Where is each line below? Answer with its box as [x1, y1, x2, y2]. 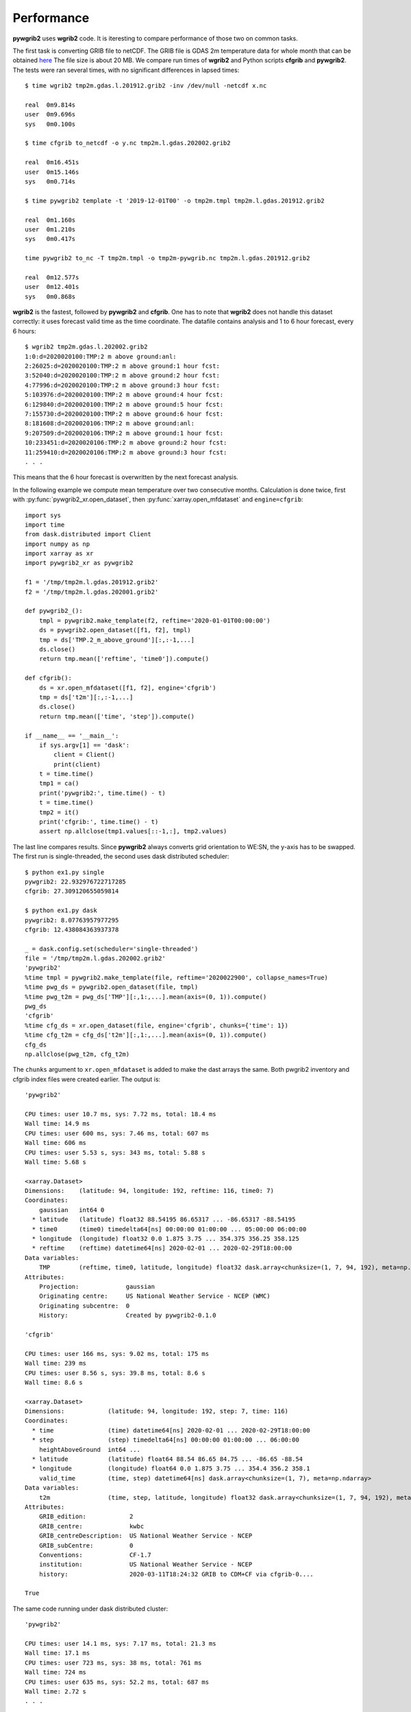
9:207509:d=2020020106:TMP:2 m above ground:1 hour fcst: [25, 429, 224, 437]
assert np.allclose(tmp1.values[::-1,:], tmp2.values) [38, 827, 227, 835]
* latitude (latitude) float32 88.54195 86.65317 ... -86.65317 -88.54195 [32, 1216, 296, 1224]
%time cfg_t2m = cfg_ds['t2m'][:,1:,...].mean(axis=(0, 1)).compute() [25, 1031, 267, 1039]
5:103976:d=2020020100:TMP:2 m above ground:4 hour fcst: [25, 391, 224, 399]
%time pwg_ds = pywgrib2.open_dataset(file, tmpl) [25, 983, 199, 991]
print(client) [53, 760, 101, 768]
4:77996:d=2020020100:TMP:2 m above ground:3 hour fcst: [25, 381, 221, 389]
